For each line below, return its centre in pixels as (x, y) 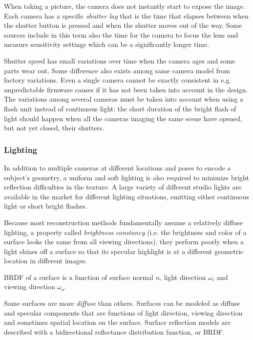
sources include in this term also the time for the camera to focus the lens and (121, 34)
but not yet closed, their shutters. (54, 128)
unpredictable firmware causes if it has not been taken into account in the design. (126, 89)
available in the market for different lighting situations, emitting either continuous (127, 196)
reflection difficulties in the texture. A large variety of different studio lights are (123, 187)
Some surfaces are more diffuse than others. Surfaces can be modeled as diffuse (122, 303)
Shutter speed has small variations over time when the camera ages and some (120, 60)
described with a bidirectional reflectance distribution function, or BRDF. (114, 331)
